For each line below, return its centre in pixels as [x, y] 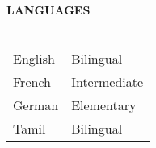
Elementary [104, 105]
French [32, 82]
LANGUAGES [48, 10]
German [36, 105]
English [34, 59]
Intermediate [108, 82]
